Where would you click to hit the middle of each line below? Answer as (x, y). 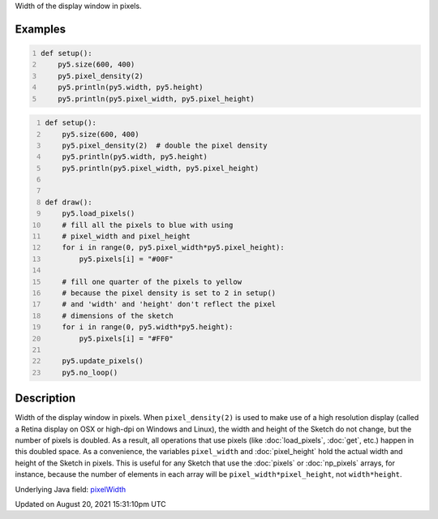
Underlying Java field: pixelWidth (71, 489)
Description (45, 399)
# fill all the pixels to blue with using (148, 225)
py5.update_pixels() (103, 361)
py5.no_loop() (90, 372)
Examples (41, 29)
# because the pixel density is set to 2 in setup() (169, 293)
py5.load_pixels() (99, 214)
